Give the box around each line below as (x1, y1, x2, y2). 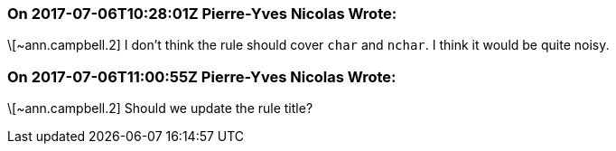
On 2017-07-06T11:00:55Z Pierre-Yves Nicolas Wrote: (7, 67, 397, 86)
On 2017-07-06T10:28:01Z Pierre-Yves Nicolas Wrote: (7, 5, 397, 23)
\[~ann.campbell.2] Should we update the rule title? (7, 100, 313, 117)
